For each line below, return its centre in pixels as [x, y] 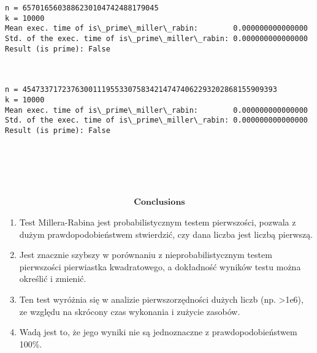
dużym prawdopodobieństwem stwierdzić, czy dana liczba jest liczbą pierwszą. [166, 234]
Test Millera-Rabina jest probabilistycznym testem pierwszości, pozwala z [158, 222]
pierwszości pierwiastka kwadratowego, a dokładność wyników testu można [160, 266]
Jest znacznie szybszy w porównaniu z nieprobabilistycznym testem [146, 255]
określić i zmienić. [53, 279]
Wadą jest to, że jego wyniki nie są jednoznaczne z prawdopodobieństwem [158, 332]
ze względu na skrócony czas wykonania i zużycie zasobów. [130, 311]
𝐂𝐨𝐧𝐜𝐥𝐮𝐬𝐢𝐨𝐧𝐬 [159, 203]
